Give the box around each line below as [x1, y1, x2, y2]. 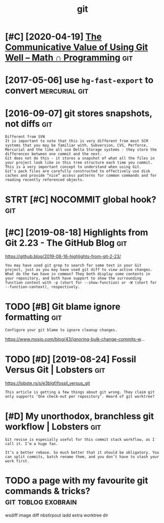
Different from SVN [5, 134, 45, 139]
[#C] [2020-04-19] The [5, 31, 102, 42]
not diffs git [5, 118, 53, 129]
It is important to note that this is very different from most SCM [5, 139, 148, 144]
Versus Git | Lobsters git [5, 364, 106, 375]
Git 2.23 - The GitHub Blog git [5, 237, 128, 248]
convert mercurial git [5, 85, 89, 97]
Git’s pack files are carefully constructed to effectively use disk [5, 169, 151, 174]
